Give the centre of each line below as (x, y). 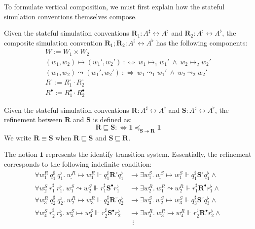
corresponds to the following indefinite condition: (78, 164)
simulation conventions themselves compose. (71, 16)
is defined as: (112, 119)
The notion (21, 154)
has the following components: (202, 42)
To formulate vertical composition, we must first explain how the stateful (114, 6)
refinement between (33, 119)
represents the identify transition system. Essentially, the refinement (149, 154)
